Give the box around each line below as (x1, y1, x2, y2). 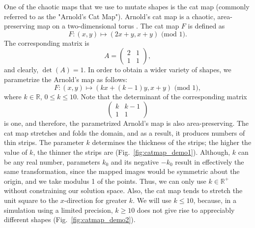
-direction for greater (64, 195, 127, 205)
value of (4, 146, 28, 157)
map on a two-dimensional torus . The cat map (37, 21, 179, 31)
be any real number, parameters (4, 156, 100, 167)
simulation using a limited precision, (4, 204, 113, 215)
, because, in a (193, 195, 236, 205)
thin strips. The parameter (4, 137, 84, 147)
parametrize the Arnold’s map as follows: (4, 74, 128, 84)
